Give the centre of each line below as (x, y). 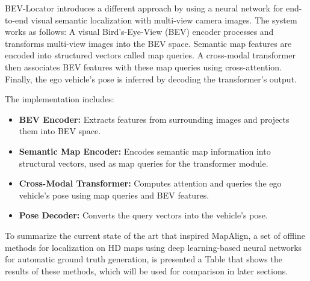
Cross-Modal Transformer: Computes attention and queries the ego (150, 183)
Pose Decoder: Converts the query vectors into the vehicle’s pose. (143, 215)
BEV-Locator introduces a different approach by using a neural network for (144, 8)
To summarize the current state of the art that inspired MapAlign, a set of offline (155, 235)
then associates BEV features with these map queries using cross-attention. (144, 66)
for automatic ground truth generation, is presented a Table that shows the (144, 259)
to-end (17, 20)
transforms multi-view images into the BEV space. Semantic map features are (148, 43)
